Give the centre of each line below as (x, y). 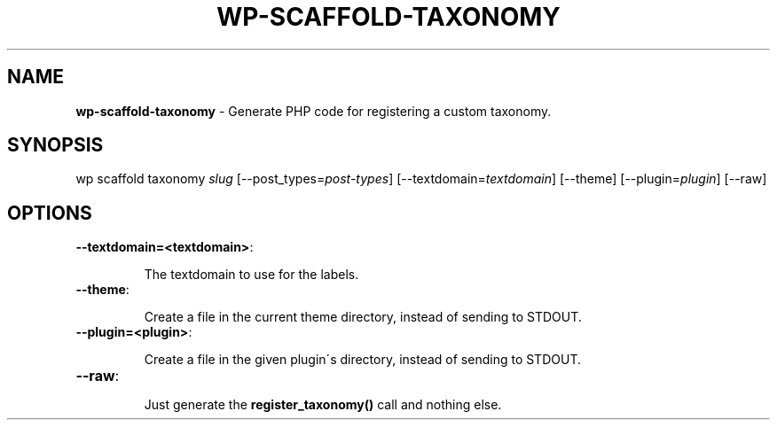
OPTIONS (50, 213)
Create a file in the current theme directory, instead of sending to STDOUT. (363, 317)
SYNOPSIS (55, 145)
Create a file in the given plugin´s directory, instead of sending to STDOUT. (362, 360)
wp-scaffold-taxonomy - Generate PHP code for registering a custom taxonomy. (314, 111)
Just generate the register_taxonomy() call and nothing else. (323, 405)
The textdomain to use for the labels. (251, 275)
